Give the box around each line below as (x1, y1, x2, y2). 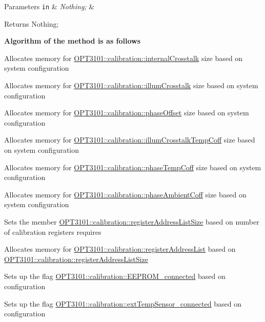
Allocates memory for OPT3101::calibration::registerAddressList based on (4, 244, 236, 254)
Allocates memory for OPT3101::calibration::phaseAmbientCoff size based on (4, 189, 247, 199)
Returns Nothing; (4, 18, 59, 29)
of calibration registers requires (4, 226, 101, 237)
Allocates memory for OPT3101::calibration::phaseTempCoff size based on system (4, 162, 261, 172)
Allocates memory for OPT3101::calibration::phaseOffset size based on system (4, 107, 249, 118)
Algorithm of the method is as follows (4, 35, 141, 46)
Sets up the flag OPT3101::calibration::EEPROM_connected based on (4, 271, 226, 281)
